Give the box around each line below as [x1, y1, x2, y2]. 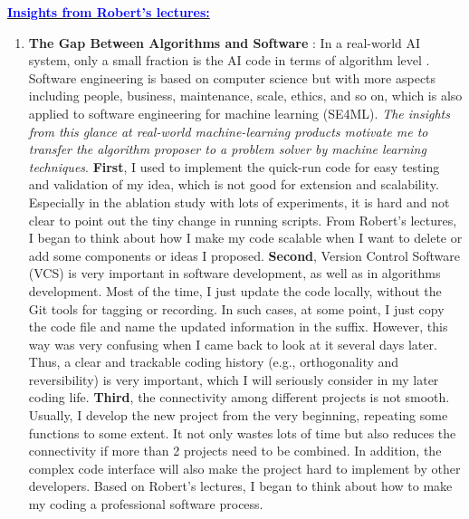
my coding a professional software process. [28, 495, 263, 514]
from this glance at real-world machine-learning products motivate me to [28, 121, 428, 140]
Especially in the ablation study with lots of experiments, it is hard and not [28, 192, 450, 211]
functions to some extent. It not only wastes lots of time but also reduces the [28, 423, 456, 442]
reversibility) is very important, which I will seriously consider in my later [28, 370, 439, 389]
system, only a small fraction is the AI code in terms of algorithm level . [28, 51, 430, 70]
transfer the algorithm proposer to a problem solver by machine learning [28, 139, 426, 159]
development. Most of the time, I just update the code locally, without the [28, 281, 442, 300]
